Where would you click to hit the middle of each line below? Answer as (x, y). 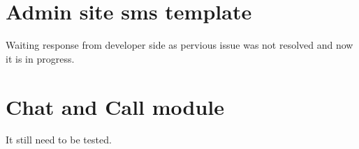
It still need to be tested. (59, 140)
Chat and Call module (115, 106)
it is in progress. (40, 58)
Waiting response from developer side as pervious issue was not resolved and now (179, 45)
